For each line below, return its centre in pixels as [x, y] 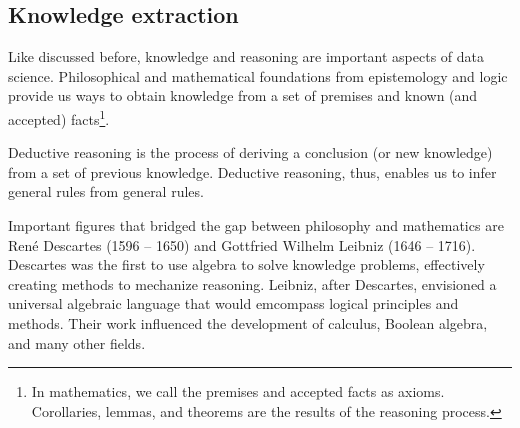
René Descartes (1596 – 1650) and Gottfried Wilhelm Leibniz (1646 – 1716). [242, 244]
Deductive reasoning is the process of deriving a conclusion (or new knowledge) [250, 152]
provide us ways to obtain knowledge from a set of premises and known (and [243, 95]
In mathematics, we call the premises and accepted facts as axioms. [238, 391]
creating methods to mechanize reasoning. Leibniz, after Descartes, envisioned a [252, 283]
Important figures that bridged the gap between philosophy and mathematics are [256, 225]
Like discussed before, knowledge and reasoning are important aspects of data [246, 56]
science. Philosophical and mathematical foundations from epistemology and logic [258, 75]
